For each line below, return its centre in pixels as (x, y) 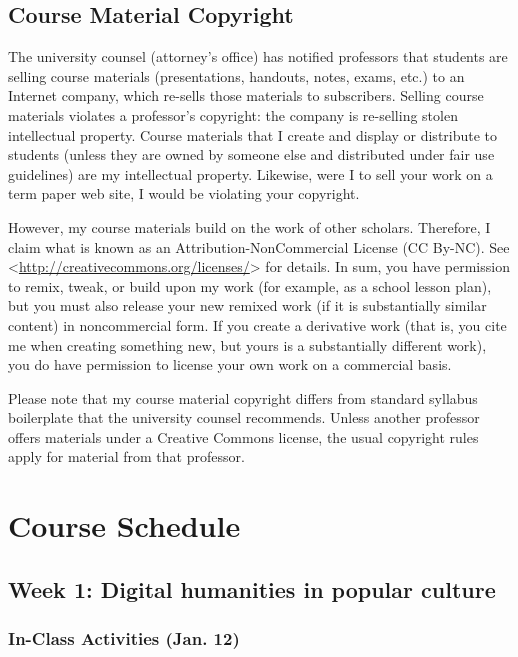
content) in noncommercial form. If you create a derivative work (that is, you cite (257, 324)
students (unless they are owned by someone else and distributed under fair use (251, 154)
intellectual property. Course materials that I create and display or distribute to (253, 134)
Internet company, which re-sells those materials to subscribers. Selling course (246, 95)
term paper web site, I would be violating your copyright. (184, 193)
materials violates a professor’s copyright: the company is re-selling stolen (233, 114)
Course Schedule (124, 525)
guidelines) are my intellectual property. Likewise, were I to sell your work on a (250, 173)
